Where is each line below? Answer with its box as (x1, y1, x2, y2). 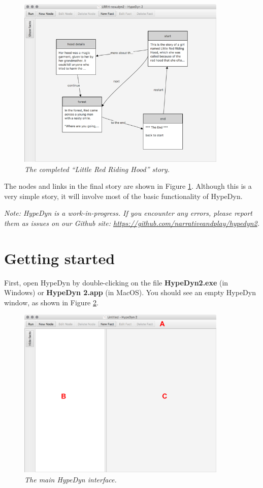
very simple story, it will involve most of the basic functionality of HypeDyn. (4, 190, 243, 201)
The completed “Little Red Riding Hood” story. (24, 163, 170, 174)
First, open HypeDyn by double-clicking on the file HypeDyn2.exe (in (4, 277, 228, 288)
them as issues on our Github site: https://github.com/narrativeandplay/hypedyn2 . (4, 217, 260, 228)
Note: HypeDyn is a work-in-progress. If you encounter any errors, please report (4, 208, 252, 218)
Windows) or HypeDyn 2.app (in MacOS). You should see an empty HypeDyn (4, 287, 256, 298)
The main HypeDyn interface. (24, 474, 117, 484)
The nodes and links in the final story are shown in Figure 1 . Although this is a (4, 181, 252, 191)
